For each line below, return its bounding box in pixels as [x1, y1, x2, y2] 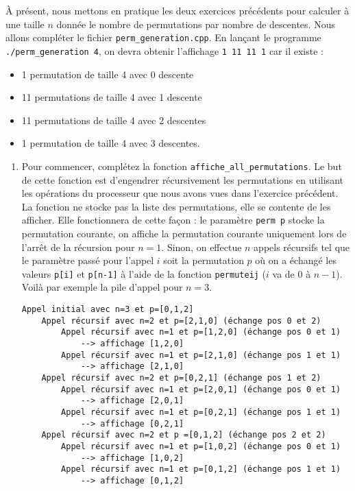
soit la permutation [163, 253, 244, 267]
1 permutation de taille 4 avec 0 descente [21, 67, 194, 81]
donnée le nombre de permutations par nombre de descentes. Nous [56, 16, 335, 31]
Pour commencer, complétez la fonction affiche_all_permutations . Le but [21, 158, 342, 173]
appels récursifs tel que [254, 239, 350, 254]
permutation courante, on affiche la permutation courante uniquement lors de [21, 226, 347, 240]
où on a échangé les [255, 253, 336, 267]
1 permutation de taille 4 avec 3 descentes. [21, 136, 200, 150]
